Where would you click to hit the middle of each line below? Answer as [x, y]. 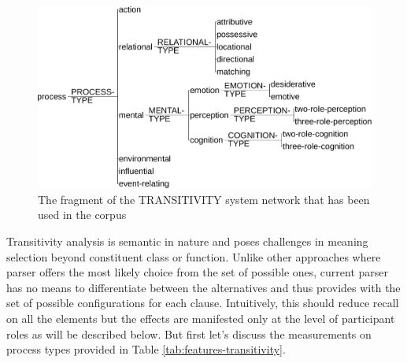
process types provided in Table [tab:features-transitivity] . [146, 349]
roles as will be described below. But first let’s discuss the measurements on [189, 333]
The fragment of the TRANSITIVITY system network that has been [204, 199]
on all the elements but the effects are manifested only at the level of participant [201, 319]
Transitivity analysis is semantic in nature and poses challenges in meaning [187, 241]
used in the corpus [82, 215]
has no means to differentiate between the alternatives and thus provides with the [203, 287]
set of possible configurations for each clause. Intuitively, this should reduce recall [203, 303]
